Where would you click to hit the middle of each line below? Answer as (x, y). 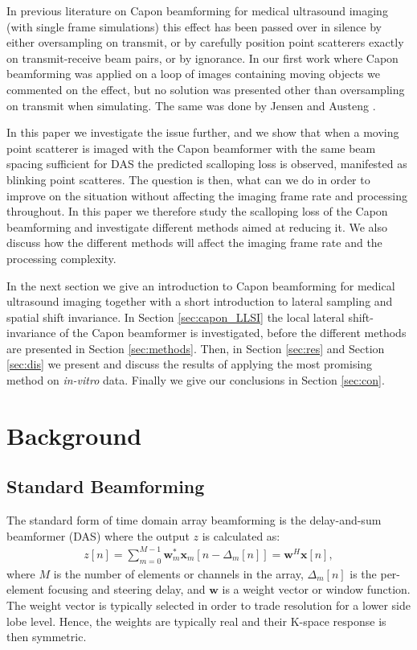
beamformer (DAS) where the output (98, 535)
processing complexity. (61, 258)
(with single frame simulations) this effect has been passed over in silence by (194, 26)
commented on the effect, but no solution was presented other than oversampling (206, 89)
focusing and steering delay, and (127, 589)
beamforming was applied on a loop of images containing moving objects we (193, 74)
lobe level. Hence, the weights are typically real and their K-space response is (196, 621)
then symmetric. (47, 637)
